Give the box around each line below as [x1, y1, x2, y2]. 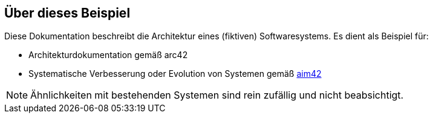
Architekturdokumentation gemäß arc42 [28, 50, 188, 61]
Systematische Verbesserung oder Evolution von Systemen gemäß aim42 [28, 68, 322, 79]
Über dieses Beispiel [4, 5, 131, 21]
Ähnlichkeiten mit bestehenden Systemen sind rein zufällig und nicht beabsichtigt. [30, 89, 404, 102]
